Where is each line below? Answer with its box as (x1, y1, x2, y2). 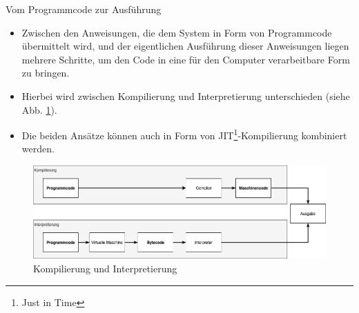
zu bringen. (21, 65, 70, 80)
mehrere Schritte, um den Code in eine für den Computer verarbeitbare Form (21, 52, 350, 66)
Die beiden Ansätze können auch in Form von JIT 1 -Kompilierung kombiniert (21, 126, 347, 142)
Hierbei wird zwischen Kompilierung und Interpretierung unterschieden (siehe (21, 88, 350, 103)
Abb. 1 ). (21, 102, 57, 117)
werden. (21, 141, 55, 156)
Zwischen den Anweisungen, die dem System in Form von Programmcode (21, 25, 332, 39)
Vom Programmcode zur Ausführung (6, 2, 162, 16)
